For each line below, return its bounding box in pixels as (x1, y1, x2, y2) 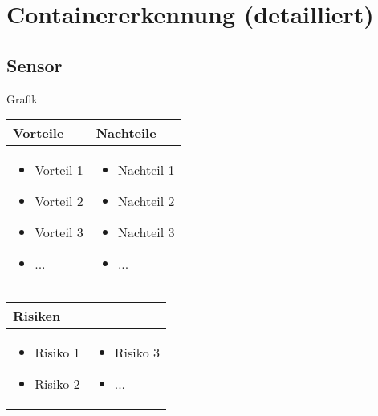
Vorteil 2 (35, 192, 83, 211)
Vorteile (13, 123, 64, 143)
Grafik (6, 90, 38, 107)
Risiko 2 (35, 374, 80, 394)
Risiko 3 (114, 343, 160, 362)
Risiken (13, 306, 61, 325)
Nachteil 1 (117, 160, 175, 180)
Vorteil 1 (35, 160, 83, 180)
